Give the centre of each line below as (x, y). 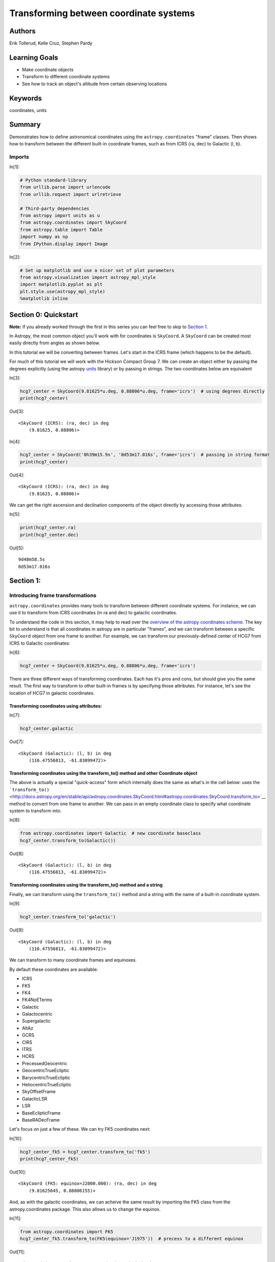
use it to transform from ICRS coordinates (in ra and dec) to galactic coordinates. (93, 613)
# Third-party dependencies (54, 208)
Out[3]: (17, 411)
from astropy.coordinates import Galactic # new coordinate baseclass (111, 833)
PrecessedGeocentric (45, 1063)
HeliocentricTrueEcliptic (47, 1085)
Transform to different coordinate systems (66, 77)
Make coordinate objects (48, 69)
